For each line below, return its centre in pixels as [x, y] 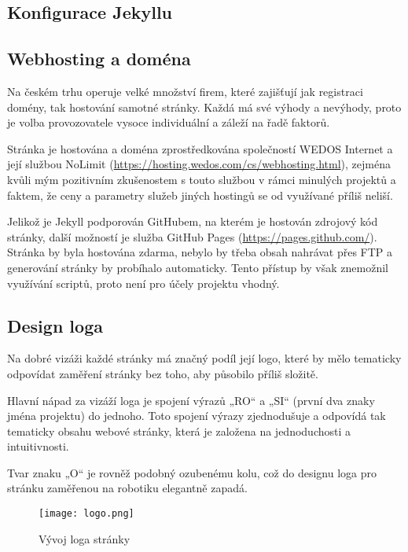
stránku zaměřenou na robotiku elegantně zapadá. [127, 488]
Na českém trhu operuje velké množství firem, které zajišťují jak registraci [185, 91]
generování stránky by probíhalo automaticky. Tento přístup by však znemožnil [198, 267]
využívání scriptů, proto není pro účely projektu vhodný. [143, 283]
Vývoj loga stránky [85, 538]
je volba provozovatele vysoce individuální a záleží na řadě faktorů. [169, 122]
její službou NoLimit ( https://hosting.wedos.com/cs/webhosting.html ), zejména [199, 164]
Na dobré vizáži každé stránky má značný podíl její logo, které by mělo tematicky [204, 358]
